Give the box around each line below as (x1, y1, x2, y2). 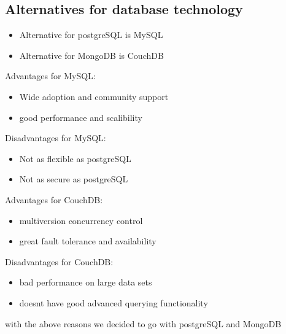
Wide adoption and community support (19, 90, 169, 103)
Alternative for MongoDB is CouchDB (19, 49, 164, 61)
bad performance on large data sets (19, 276, 152, 289)
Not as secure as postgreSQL (19, 173, 128, 185)
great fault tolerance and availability (19, 235, 157, 247)
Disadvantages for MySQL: (5, 131, 106, 144)
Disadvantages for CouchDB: (5, 255, 114, 268)
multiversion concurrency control (19, 214, 143, 227)
